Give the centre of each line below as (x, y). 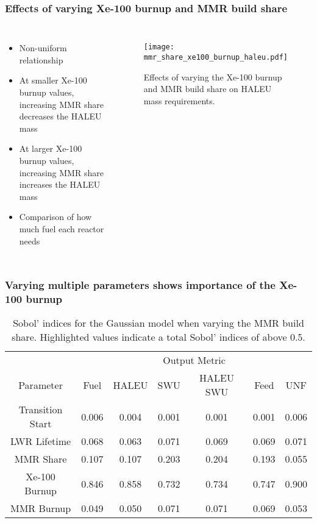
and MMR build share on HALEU (208, 89)
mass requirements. (179, 100)
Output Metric (194, 360)
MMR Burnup (41, 508)
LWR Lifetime (41, 441)
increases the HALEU (60, 184)
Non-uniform (43, 48)
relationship (41, 59)
